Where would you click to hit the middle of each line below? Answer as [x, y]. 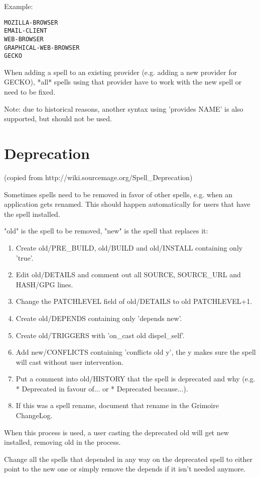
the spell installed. [32, 214]
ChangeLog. [34, 415]
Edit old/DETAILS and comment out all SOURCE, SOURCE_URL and [128, 274]
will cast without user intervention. [70, 362]
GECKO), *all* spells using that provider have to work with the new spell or [123, 82]
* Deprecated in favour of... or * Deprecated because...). [102, 388]
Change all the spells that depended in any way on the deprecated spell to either [128, 459]
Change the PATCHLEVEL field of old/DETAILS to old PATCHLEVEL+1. [134, 301]
